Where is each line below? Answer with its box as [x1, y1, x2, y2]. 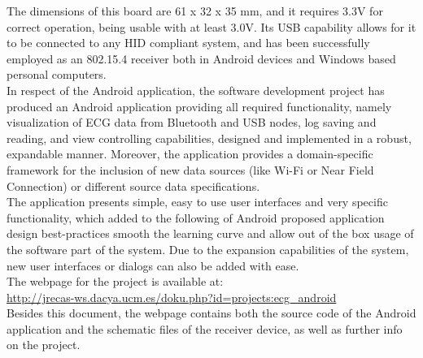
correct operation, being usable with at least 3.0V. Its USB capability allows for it [7, 18, 416, 35]
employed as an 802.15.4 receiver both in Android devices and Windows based [7, 50, 396, 67]
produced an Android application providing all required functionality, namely [7, 97, 392, 114]
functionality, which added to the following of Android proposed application [7, 209, 385, 226]
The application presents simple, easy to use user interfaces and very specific [7, 193, 388, 210]
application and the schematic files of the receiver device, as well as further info [7, 320, 403, 337]
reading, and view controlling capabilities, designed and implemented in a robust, [7, 129, 412, 146]
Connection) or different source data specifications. [7, 177, 260, 194]
